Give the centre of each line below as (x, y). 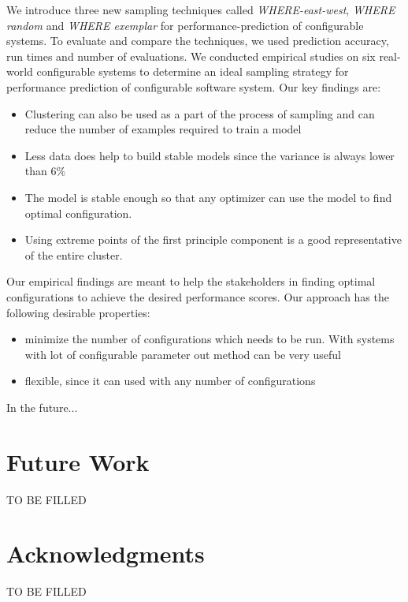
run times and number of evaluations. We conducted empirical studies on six (191, 56)
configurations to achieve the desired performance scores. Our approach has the (198, 296)
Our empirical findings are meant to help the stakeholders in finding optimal (191, 281)
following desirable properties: (78, 312)
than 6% (45, 171)
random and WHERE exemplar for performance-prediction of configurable (185, 25)
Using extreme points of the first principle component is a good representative (213, 239)
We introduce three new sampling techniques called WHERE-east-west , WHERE (201, 9)
